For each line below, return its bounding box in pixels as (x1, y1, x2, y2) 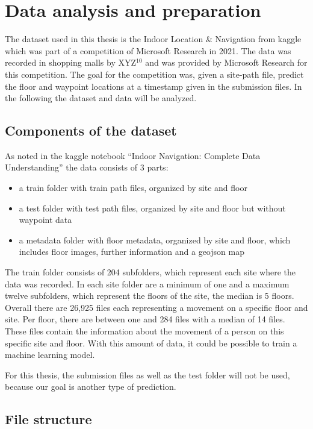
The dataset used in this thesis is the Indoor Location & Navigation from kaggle (5, 33, 302, 45)
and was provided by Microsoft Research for (145, 56, 308, 69)
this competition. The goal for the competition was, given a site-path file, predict (5, 67, 304, 80)
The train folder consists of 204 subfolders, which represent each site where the (5, 266, 296, 278)
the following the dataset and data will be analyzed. (5, 92, 197, 104)
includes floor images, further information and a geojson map (19, 245, 244, 258)
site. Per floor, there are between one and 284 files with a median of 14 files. (5, 313, 285, 325)
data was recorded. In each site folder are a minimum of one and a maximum (5, 277, 290, 290)
